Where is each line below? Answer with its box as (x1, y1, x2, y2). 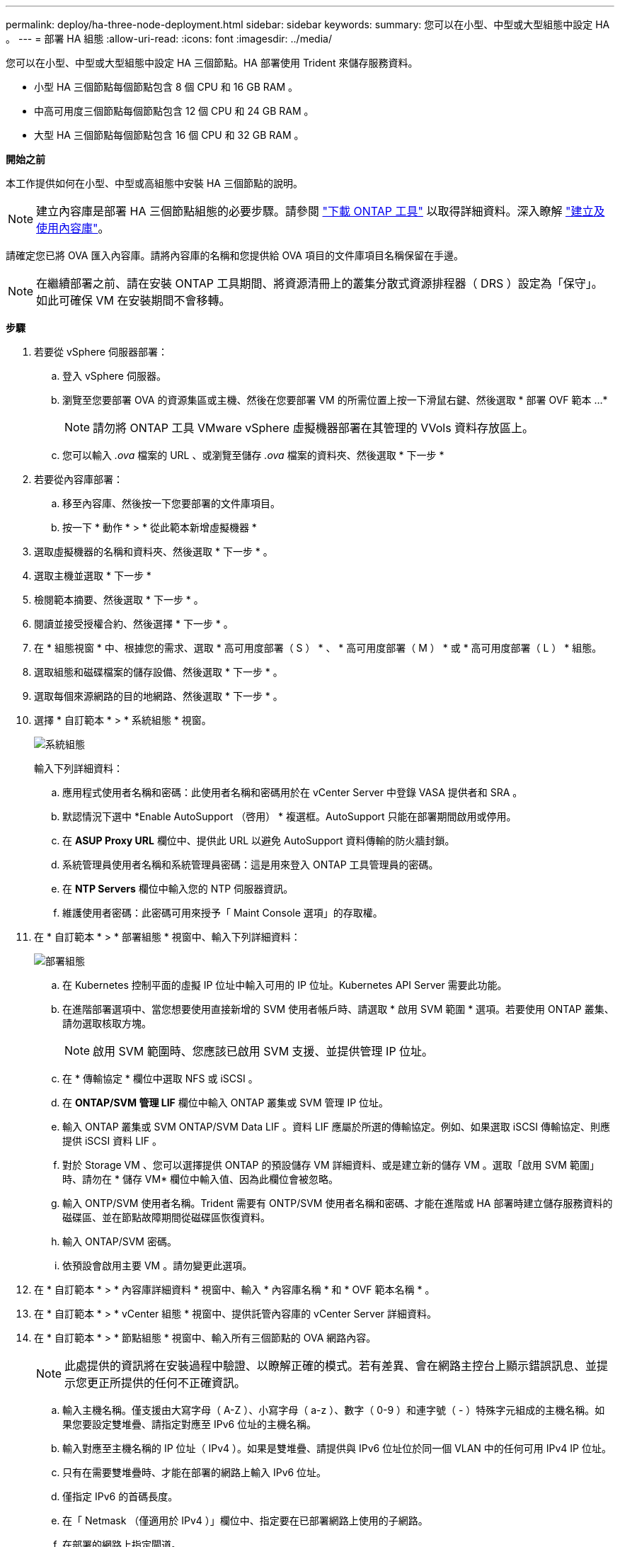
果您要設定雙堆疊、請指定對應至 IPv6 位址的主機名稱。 (62, 1418, 317, 1430)
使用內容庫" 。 (36, 221, 110, 235)
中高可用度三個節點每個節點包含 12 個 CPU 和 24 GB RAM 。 (34, 105, 314, 117)
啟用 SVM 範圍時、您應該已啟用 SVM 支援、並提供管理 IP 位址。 (93, 1044, 434, 1058)
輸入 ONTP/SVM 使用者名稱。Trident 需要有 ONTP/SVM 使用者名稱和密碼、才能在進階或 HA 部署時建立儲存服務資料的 (62, 1197, 613, 1209)
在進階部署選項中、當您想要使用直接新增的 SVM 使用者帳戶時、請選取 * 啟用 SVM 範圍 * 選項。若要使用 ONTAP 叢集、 (62, 1003, 614, 1015)
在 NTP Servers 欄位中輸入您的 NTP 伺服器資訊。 (62, 883, 294, 895)
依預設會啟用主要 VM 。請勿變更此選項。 (62, 1259, 253, 1271)
